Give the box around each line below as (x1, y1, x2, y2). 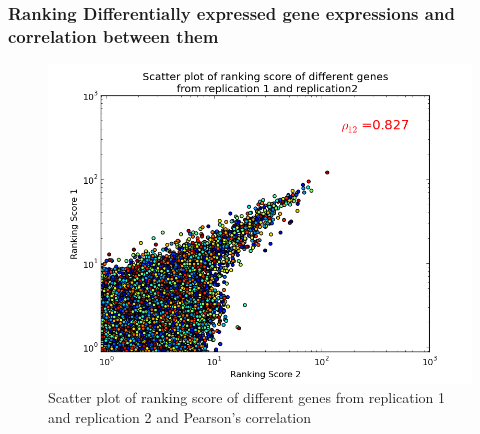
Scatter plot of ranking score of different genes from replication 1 (48, 387, 446, 408)
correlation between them (8, 23, 219, 48)
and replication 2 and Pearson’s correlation (48, 406, 312, 427)
